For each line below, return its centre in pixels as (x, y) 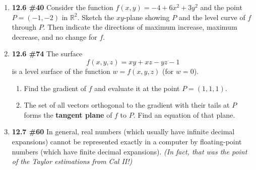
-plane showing (147, 17)
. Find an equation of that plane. (184, 114)
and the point (221, 7)
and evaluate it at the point (137, 88)
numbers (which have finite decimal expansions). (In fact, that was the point (130, 151)
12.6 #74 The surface (47, 54)
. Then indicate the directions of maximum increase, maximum (140, 27)
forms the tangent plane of (68, 114)
